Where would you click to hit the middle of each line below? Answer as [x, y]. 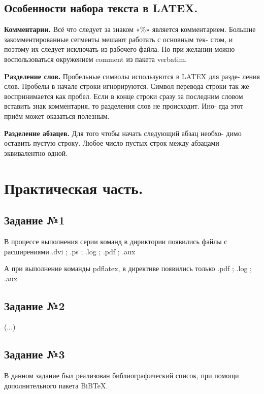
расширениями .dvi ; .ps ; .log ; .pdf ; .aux [70, 251]
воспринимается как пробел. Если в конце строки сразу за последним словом [124, 96]
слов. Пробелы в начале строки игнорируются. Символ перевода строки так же [127, 86]
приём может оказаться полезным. [57, 116]
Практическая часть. [74, 188]
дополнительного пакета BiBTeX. [56, 385]
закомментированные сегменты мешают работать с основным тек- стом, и [119, 39]
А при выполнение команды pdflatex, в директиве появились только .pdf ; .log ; [128, 268]
